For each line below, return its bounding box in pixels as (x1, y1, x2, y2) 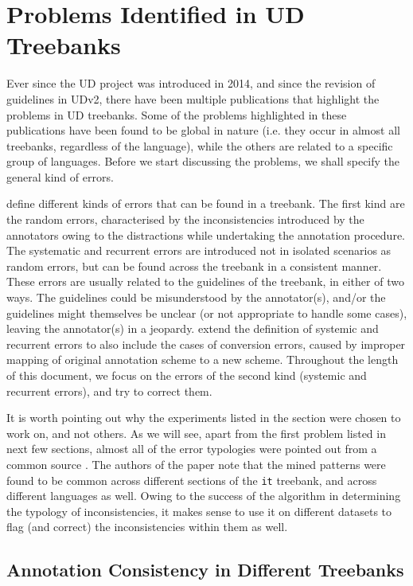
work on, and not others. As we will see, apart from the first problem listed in (6, 424, 386, 441)
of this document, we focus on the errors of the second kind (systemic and (6, 367, 367, 383)
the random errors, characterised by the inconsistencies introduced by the (6, 211, 364, 228)
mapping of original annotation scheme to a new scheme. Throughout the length (6, 351, 399, 368)
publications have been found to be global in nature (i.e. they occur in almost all (6, 122, 400, 139)
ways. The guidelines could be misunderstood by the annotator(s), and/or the (6, 289, 386, 306)
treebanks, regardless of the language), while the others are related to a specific (6, 137, 393, 154)
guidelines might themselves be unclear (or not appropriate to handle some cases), (6, 304, 407, 321)
